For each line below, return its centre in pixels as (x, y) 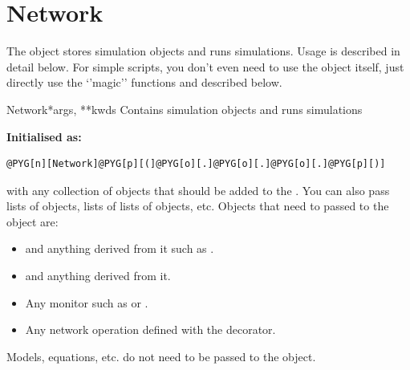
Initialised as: (44, 136)
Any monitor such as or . (87, 302)
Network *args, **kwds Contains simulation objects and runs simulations (185, 109)
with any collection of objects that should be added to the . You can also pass (198, 190)
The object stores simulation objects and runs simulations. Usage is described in (203, 51)
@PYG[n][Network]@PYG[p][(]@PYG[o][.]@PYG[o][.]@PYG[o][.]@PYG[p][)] (196, 164)
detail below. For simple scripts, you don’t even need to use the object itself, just (205, 66)
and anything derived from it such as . (120, 248)
